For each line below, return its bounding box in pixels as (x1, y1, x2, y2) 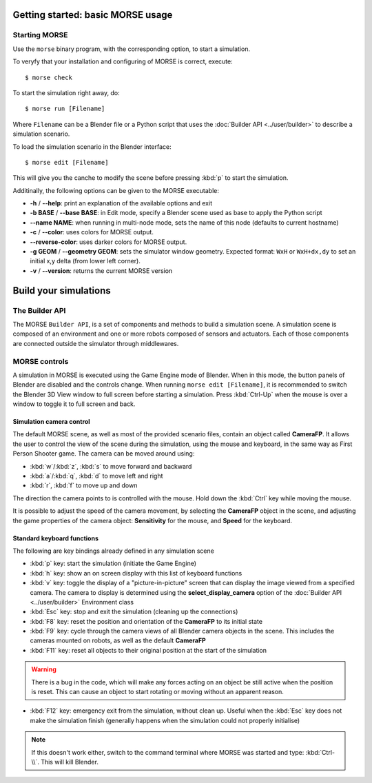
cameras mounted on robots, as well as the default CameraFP (30, 636, 206, 644)
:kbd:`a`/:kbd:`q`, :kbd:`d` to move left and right (30, 472, 163, 480)
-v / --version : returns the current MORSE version (30, 266, 173, 275)
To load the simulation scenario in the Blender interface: (12, 142, 172, 151)
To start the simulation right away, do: (12, 88, 120, 96)
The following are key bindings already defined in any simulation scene (12, 547, 215, 555)
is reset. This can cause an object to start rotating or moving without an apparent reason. (31, 688, 284, 696)
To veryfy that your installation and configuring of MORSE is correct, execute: (12, 57, 234, 65)
